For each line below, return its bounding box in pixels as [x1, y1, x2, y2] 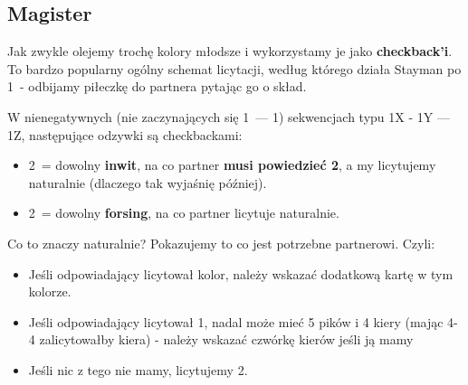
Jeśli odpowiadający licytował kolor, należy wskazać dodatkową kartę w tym [28, 264, 454, 283]
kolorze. [28, 282, 72, 301]
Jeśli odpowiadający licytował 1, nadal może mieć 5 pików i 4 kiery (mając [28, 312, 444, 331]
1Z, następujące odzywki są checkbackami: [7, 125, 243, 144]
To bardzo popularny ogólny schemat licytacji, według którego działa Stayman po [7, 59, 462, 78]
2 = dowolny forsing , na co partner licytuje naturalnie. [28, 203, 339, 222]
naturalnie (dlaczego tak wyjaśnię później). [28, 173, 267, 192]
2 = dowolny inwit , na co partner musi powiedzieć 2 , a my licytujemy [28, 155, 436, 174]
